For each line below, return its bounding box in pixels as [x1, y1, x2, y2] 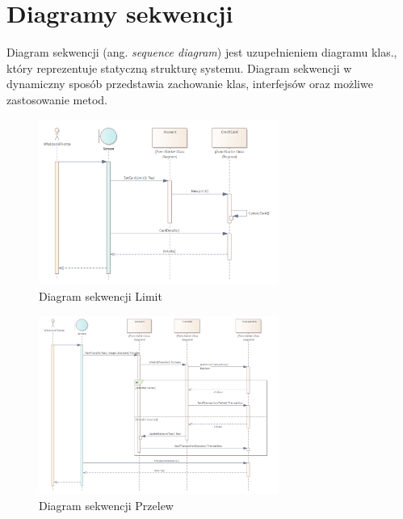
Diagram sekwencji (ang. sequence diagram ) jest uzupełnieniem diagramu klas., [6, 44, 397, 61]
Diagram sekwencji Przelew [39, 496, 174, 513]
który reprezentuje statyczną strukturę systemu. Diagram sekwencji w [6, 59, 352, 76]
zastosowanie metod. [6, 91, 107, 108]
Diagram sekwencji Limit [39, 288, 162, 304]
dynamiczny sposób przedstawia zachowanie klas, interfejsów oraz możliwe [6, 75, 373, 92]
